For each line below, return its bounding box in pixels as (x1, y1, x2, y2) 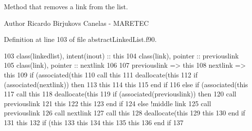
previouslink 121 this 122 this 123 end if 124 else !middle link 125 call (4, 98, 211, 108)
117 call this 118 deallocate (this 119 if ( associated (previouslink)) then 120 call (4, 89, 236, 99)
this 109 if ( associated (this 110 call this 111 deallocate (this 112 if (4, 69, 198, 79)
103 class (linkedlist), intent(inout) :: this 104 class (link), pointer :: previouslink (4, 50, 239, 60)
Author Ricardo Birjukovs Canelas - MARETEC (4, 18, 149, 28)
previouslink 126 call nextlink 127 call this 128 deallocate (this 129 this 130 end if (4, 108, 245, 118)
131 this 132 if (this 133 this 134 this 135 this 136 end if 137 (4, 117, 184, 127)
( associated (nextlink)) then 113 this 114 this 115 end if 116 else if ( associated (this (4, 79, 248, 89)
